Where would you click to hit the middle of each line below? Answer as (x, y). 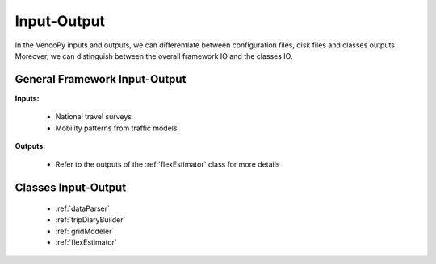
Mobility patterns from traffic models (116, 128)
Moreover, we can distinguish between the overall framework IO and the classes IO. (154, 56)
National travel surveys (94, 117)
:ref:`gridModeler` (85, 231)
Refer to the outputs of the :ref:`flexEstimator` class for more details (168, 164)
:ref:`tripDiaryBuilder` (90, 220)
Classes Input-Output (71, 188)
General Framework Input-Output (101, 79)
